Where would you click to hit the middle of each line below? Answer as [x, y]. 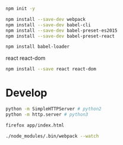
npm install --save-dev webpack [45, 19]
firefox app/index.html [35, 125]
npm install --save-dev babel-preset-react [60, 36]
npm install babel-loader [37, 47]
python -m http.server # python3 [47, 114]
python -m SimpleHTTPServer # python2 [53, 109]
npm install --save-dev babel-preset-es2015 [61, 30]
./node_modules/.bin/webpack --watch [52, 136]
